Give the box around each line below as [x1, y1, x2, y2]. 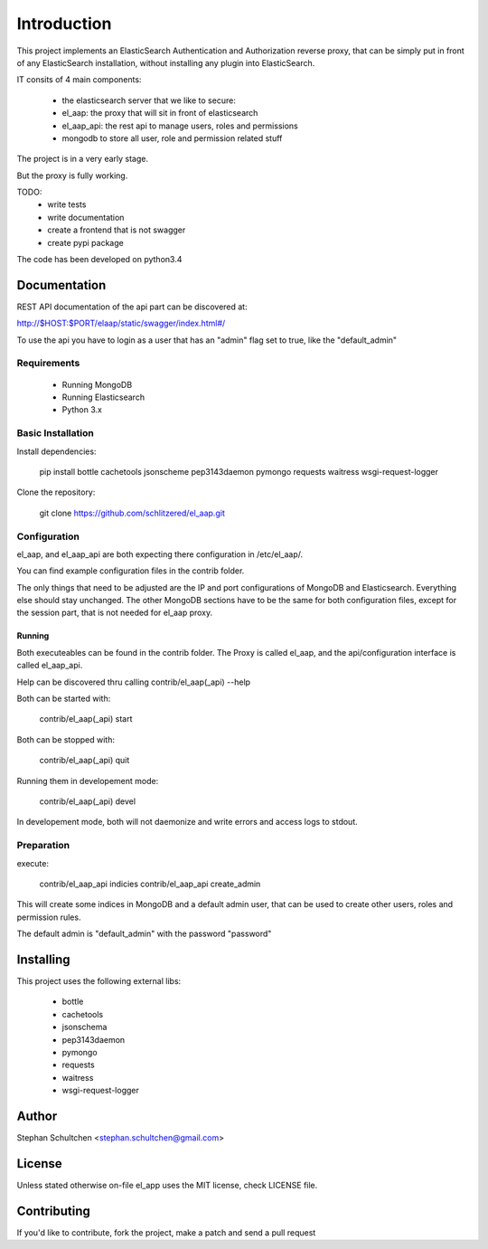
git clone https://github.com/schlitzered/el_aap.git [39, 507, 225, 518]
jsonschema [61, 1022, 108, 1033]
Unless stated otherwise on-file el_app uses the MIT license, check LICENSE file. [16, 1179, 318, 1190]
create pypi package [47, 237, 124, 248]
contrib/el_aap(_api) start [39, 714, 133, 724]
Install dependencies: [16, 446, 97, 457]
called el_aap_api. [16, 660, 83, 671]
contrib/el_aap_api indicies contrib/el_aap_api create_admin [39, 878, 261, 889]
